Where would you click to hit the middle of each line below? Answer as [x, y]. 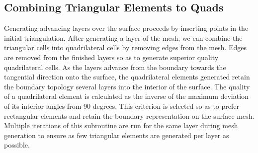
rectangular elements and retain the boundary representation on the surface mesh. [129, 115]
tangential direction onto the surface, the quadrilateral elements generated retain [127, 77]
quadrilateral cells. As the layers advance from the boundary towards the [115, 67]
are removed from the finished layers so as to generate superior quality [111, 57]
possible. [17, 145]
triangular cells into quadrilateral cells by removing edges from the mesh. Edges [126, 47]
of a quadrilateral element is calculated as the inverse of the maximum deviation [126, 96]
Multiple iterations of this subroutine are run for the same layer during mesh [121, 125]
